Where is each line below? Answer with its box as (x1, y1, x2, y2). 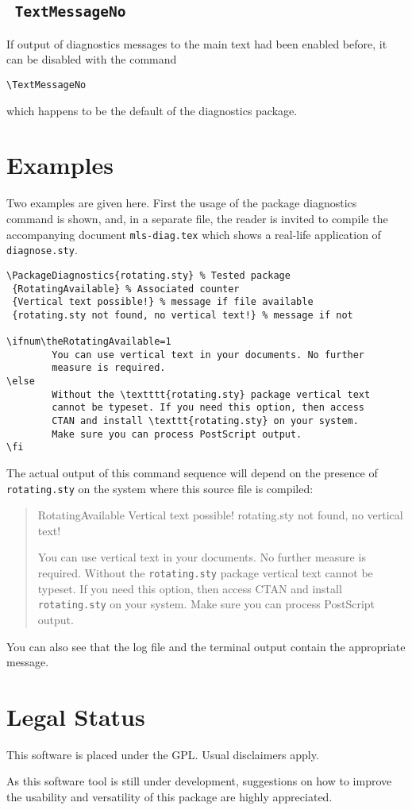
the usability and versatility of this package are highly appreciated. (6, 789, 333, 805)
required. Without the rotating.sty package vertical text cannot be (37, 565, 373, 581)
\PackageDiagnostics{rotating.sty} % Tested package (6, 269, 291, 281)
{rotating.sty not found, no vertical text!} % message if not (12, 309, 353, 321)
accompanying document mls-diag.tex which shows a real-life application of (6, 226, 381, 242)
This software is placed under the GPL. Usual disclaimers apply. (6, 746, 319, 762)
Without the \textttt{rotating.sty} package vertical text (52, 388, 371, 400)
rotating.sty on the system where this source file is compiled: (6, 480, 314, 496)
